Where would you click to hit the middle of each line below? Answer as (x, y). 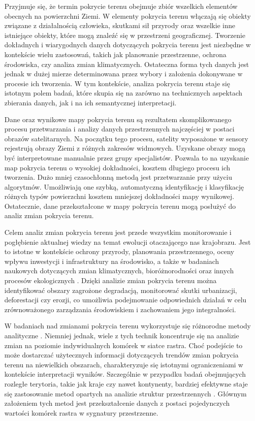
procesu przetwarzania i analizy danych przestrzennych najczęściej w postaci (120, 129)
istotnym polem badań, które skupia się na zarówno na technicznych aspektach (123, 93)
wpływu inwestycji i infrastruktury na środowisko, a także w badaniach (112, 261)
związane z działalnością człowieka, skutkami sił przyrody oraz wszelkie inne (120, 25)
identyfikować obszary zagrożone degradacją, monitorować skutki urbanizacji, (121, 290)
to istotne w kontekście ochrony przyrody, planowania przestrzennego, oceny (119, 251)
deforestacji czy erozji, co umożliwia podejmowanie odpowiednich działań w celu (126, 300)
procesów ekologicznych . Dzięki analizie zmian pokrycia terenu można (111, 280)
